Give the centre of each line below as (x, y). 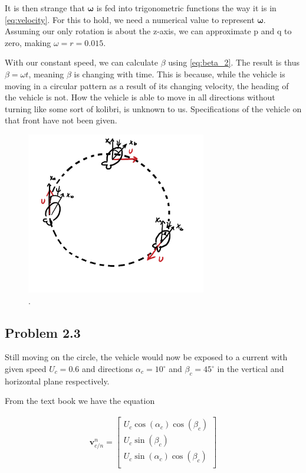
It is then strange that (45, 8)
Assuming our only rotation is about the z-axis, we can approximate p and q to (148, 31)
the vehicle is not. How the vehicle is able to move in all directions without (140, 97)
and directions (107, 369)
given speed (26, 369)
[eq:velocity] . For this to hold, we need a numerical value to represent (130, 19)
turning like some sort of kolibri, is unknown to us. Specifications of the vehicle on (153, 108)
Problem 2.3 (43, 332)
